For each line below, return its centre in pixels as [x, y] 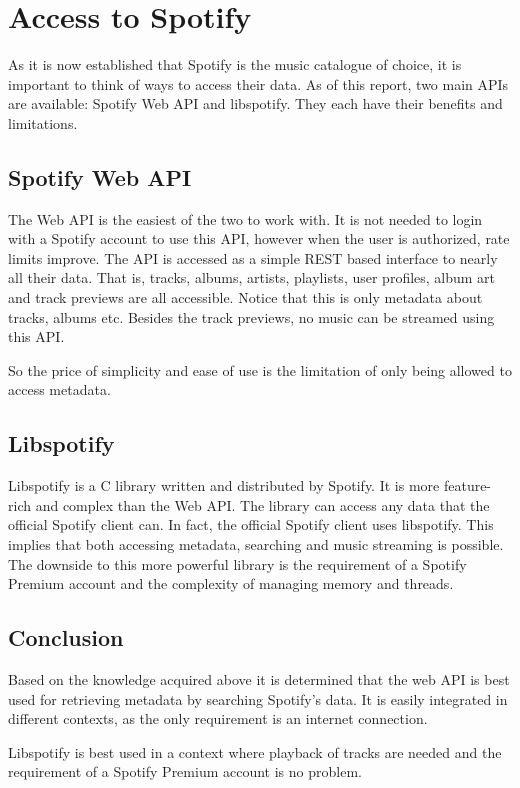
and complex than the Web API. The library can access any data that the [262, 504]
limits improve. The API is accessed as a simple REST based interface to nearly [253, 257]
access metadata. [59, 389]
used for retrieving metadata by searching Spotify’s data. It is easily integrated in [258, 698]
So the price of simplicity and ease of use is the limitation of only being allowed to [260, 369]
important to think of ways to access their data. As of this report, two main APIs [258, 83]
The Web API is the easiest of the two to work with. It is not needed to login [245, 218]
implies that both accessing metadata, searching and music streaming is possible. [256, 544]
